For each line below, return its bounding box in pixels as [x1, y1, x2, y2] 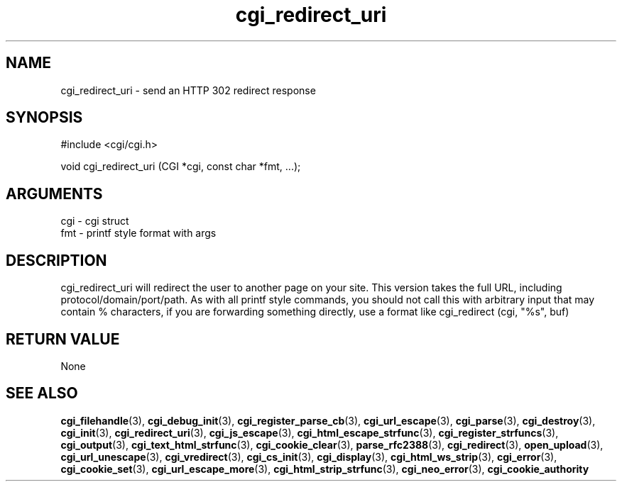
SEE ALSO [6, 384, 78, 403]
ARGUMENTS [6, 184, 103, 203]
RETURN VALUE [6, 330, 120, 348]
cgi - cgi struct [60, 215, 129, 228]
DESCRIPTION [6, 251, 107, 269]
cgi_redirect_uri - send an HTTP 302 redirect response [60, 84, 316, 96]
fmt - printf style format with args [60, 227, 217, 240]
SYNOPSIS [6, 108, 83, 127]
